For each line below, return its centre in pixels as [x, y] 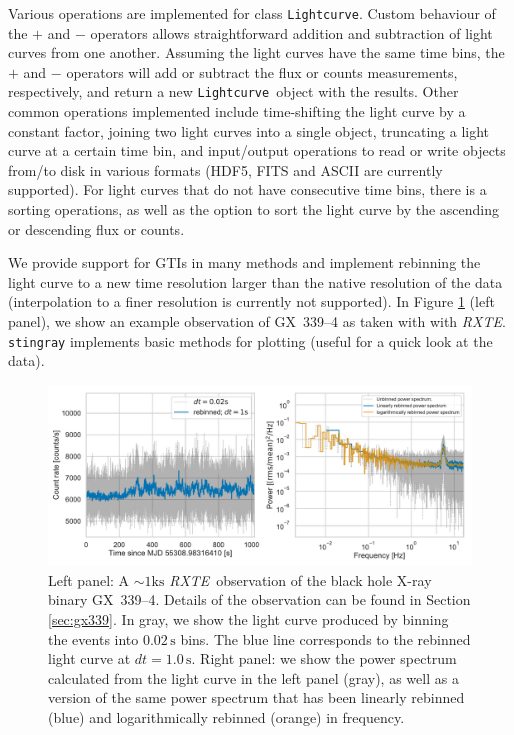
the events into [93, 638]
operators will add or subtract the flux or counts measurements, [262, 71]
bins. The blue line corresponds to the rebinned [325, 638]
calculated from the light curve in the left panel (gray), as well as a [253, 677]
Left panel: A [89, 579]
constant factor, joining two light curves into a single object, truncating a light [249, 130]
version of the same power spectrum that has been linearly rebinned [256, 697]
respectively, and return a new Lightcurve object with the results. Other [233, 91]
